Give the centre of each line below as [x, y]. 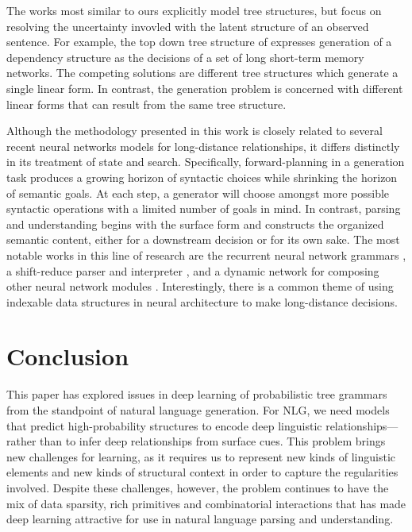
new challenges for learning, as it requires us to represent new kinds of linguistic [201, 456]
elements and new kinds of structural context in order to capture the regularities [202, 472]
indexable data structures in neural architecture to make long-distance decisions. [202, 301]
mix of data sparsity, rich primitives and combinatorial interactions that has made [206, 503]
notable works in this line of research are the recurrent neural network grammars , [206, 254]
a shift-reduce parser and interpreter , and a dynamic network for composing [193, 270]
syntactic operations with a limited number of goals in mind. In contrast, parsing [204, 208]
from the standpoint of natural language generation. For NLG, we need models [198, 410]
